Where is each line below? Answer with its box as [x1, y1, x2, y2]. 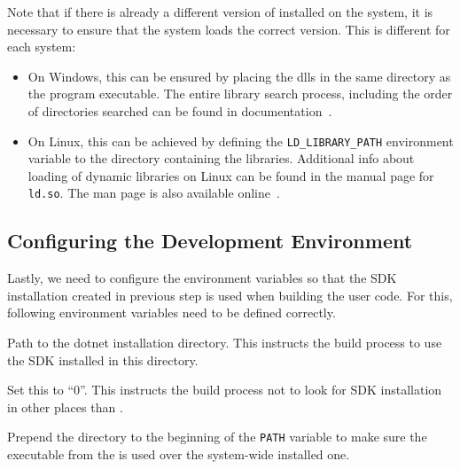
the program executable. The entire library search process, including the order [27, 84, 453, 103]
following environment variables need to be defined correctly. [7, 303, 336, 322]
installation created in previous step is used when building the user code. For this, [7, 285, 453, 304]
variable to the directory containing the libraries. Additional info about [27, 149, 415, 168]
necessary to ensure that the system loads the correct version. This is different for [7, 20, 450, 38]
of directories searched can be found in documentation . [27, 101, 332, 120]
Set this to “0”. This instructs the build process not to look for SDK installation [7, 380, 442, 399]
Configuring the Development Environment [7, 227, 413, 254]
